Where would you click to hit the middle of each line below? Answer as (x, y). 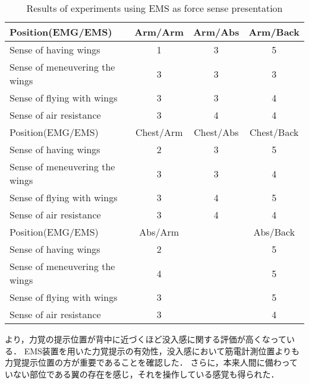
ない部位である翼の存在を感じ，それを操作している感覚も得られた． (146, 374)
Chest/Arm (159, 132)
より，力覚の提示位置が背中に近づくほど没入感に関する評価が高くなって (146, 339)
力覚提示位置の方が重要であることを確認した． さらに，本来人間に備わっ (147, 362)
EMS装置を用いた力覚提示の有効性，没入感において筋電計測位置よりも (162, 350)
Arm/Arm (159, 32)
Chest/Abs (216, 132)
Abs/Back (274, 232)
